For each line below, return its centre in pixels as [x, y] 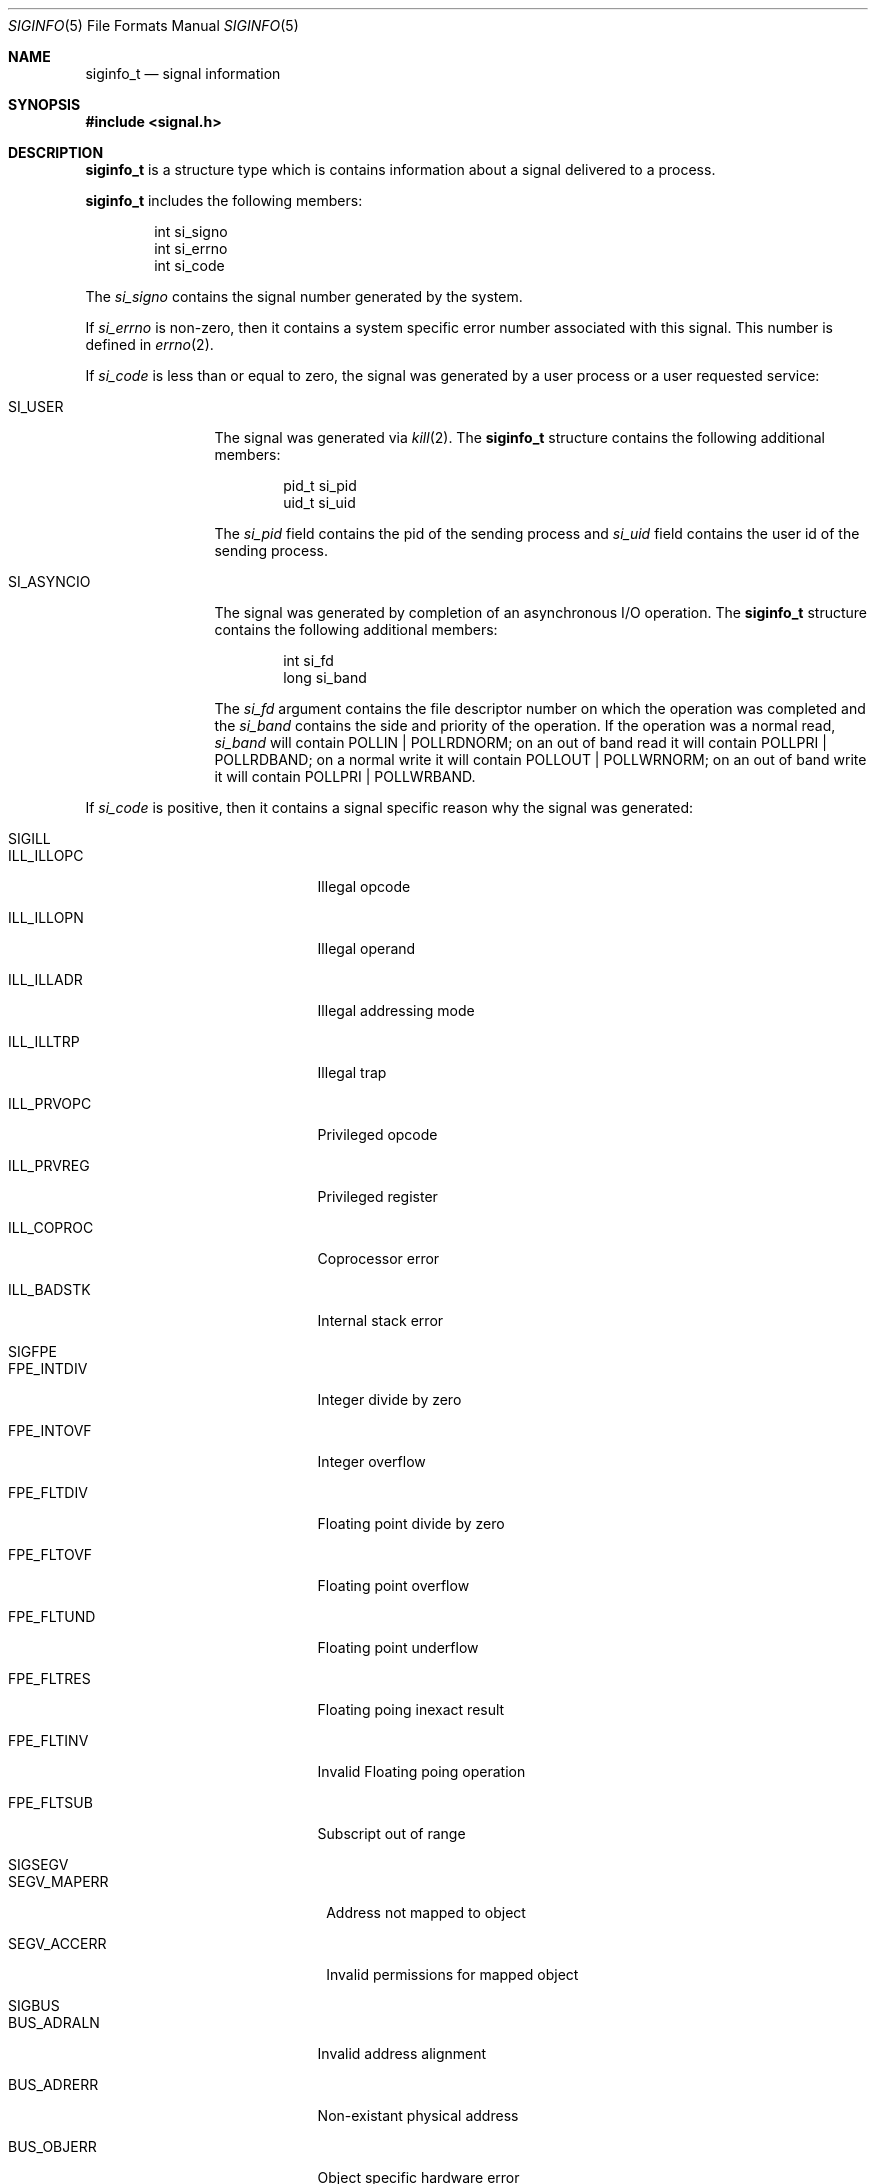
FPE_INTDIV [48, 1368]
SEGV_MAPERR [58, 1881]
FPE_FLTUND [52, 1616]
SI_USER [36, 406]
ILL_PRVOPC [50, 1103]
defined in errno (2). [149, 344]
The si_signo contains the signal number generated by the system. [304, 296]
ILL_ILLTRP [44, 1041]
